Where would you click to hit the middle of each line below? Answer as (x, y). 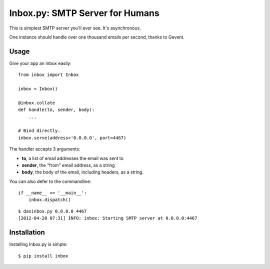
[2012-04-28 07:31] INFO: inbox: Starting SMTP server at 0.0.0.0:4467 (108, 218)
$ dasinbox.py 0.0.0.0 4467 (52, 211)
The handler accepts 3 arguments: (45, 149)
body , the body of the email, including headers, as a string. (83, 172)
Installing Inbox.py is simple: (38, 244)
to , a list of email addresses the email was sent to (72, 158)
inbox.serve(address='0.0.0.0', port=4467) (72, 138)
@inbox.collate (37, 103)
